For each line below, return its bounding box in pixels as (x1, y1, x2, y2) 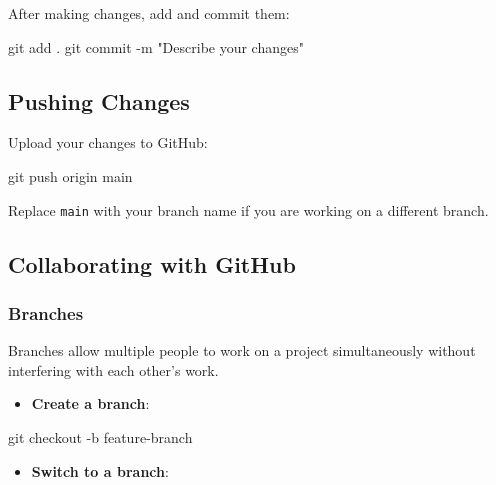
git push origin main (8, 165, 133, 186)
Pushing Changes (8, 85, 190, 116)
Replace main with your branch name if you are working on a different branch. (8, 199, 489, 220)
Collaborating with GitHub (8, 248, 296, 279)
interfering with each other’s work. (8, 359, 219, 380)
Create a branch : (31, 393, 150, 414)
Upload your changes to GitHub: (8, 132, 208, 153)
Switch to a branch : (31, 460, 169, 481)
